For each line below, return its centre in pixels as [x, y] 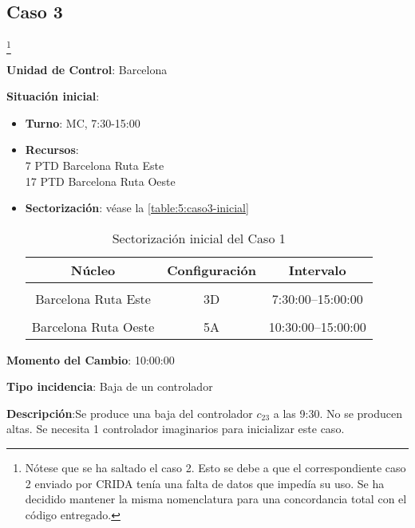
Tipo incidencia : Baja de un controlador [110, 386]
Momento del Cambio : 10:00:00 [91, 359]
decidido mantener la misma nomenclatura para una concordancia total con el [216, 499]
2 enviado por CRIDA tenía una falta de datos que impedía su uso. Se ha [205, 483]
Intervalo [317, 270]
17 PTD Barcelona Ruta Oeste [100, 181]
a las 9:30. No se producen [338, 413]
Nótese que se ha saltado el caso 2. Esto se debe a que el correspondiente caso [215, 468]
